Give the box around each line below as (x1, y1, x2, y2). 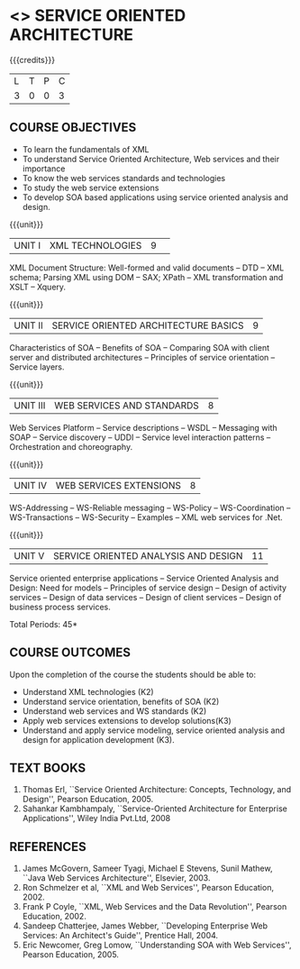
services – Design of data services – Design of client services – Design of (9, 591, 282, 602)
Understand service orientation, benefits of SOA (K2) (22, 696, 220, 707)
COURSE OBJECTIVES (9, 120, 137, 135)
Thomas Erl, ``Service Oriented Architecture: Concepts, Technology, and (22, 784, 292, 795)
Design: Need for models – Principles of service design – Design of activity (9, 582, 286, 593)
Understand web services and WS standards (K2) (22, 705, 207, 717)
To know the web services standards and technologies (22, 172, 226, 183)
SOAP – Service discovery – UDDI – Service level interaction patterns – (9, 432, 271, 443)
